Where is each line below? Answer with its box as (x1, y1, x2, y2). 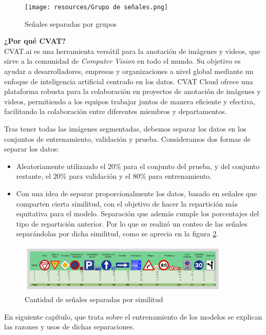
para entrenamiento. (148, 171, 212, 181)
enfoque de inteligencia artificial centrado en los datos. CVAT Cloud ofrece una (4, 76, 253, 86)
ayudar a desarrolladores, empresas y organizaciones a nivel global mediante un (4, 66, 254, 77)
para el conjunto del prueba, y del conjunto (123, 160, 260, 171)
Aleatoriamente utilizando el (16, 160, 106, 171)
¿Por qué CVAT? (4, 35, 66, 46)
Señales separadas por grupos (25, 18, 117, 29)
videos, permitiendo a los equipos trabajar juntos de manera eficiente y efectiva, (4, 96, 255, 106)
